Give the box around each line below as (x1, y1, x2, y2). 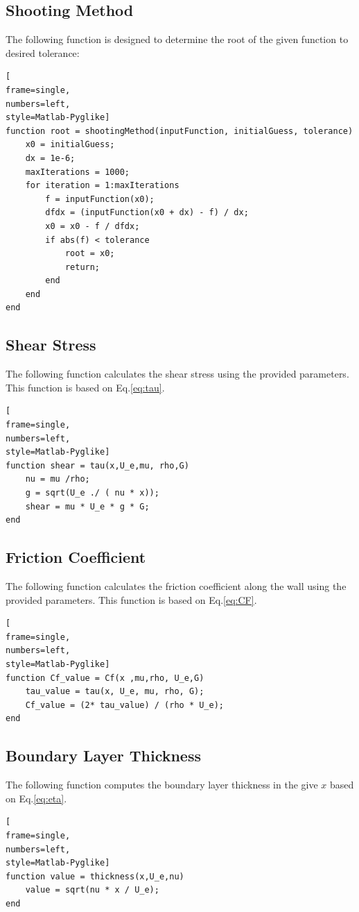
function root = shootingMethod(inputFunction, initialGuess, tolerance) (6, 126, 353, 136)
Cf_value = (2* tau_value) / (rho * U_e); (25, 700, 224, 710)
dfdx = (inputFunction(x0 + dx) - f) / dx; (45, 208, 249, 218)
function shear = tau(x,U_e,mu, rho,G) (6, 460, 189, 471)
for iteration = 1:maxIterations (25, 180, 179, 191)
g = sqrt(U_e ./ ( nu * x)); (25, 488, 159, 498)
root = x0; (64, 248, 115, 259)
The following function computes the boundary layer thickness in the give (6, 777, 318, 792)
